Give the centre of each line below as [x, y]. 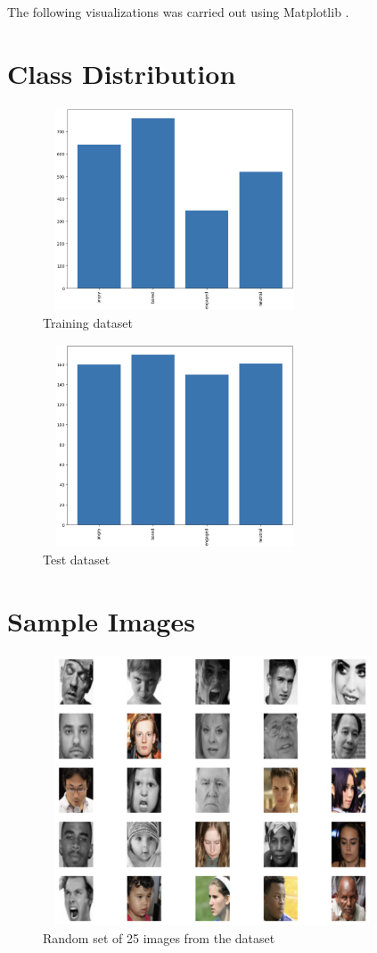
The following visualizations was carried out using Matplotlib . [178, 12]
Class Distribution [122, 73]
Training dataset [88, 323]
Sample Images [101, 620]
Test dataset [77, 560]
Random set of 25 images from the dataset [159, 937]
